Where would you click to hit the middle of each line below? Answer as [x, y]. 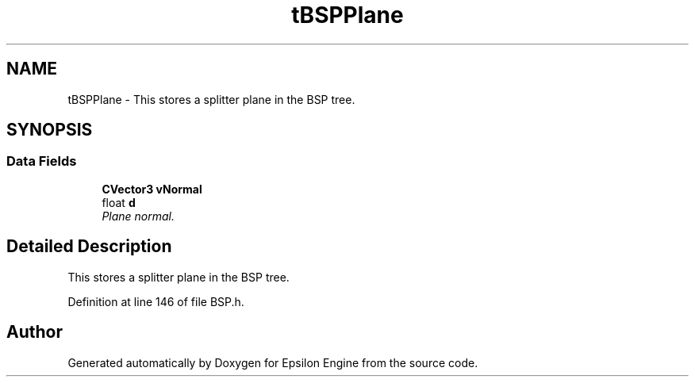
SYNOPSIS [50, 130]
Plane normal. [138, 216]
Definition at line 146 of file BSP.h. [156, 301]
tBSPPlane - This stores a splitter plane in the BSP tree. [211, 99]
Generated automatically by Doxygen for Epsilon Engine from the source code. [273, 362]
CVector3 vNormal [152, 189]
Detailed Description [89, 247]
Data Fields [42, 161]
